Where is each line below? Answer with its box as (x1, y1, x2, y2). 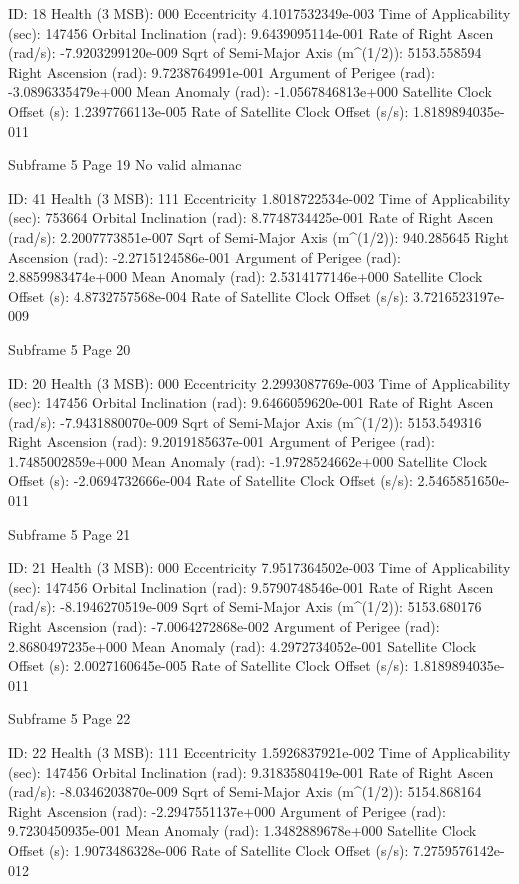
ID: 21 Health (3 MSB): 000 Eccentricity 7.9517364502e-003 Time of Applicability (8, 557, 511, 578)
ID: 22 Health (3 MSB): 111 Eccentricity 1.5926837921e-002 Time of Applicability (8, 742, 511, 762)
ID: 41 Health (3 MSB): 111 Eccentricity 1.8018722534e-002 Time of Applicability (8, 187, 511, 208)
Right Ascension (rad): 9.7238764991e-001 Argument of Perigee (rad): (8, 61, 435, 82)
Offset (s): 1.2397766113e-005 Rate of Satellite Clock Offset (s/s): (8, 100, 409, 121)
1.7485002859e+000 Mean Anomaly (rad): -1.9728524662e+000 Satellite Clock (8, 450, 488, 471)
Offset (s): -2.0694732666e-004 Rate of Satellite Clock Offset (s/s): (8, 470, 413, 491)
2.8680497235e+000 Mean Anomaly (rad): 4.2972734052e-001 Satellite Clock (8, 635, 477, 656)
